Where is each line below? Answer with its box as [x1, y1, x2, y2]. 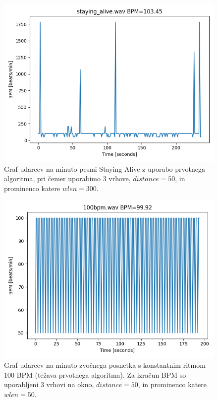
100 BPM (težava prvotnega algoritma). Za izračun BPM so [4, 369, 186, 380]
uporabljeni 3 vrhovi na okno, [4, 379, 94, 390]
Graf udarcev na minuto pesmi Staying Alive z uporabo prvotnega [4, 163, 205, 174]
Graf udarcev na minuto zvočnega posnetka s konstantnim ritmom [4, 359, 206, 370]
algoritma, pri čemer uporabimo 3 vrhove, [4, 173, 131, 184]
